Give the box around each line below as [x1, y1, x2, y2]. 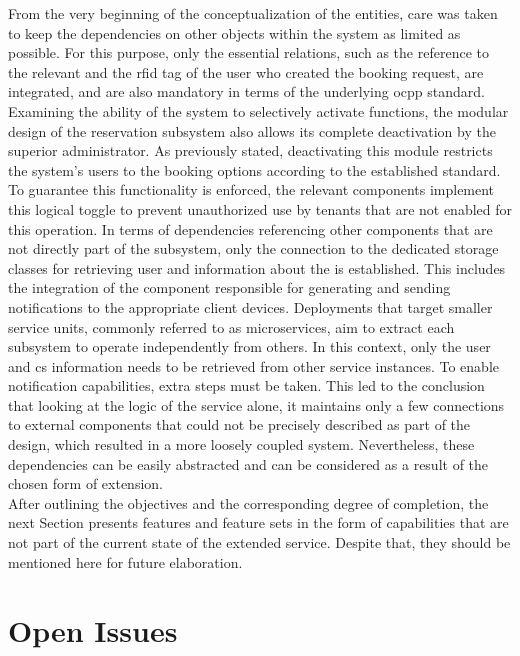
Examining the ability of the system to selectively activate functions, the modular [8, 100, 509, 121]
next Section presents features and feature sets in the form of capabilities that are [8, 512, 509, 533]
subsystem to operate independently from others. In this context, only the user [8, 336, 491, 357]
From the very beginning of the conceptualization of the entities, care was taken [8, 3, 498, 23]
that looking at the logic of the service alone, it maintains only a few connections [8, 394, 505, 415]
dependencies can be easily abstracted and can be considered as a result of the [8, 453, 489, 474]
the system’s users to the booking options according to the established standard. [8, 159, 501, 180]
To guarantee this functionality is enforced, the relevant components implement [8, 179, 495, 200]
